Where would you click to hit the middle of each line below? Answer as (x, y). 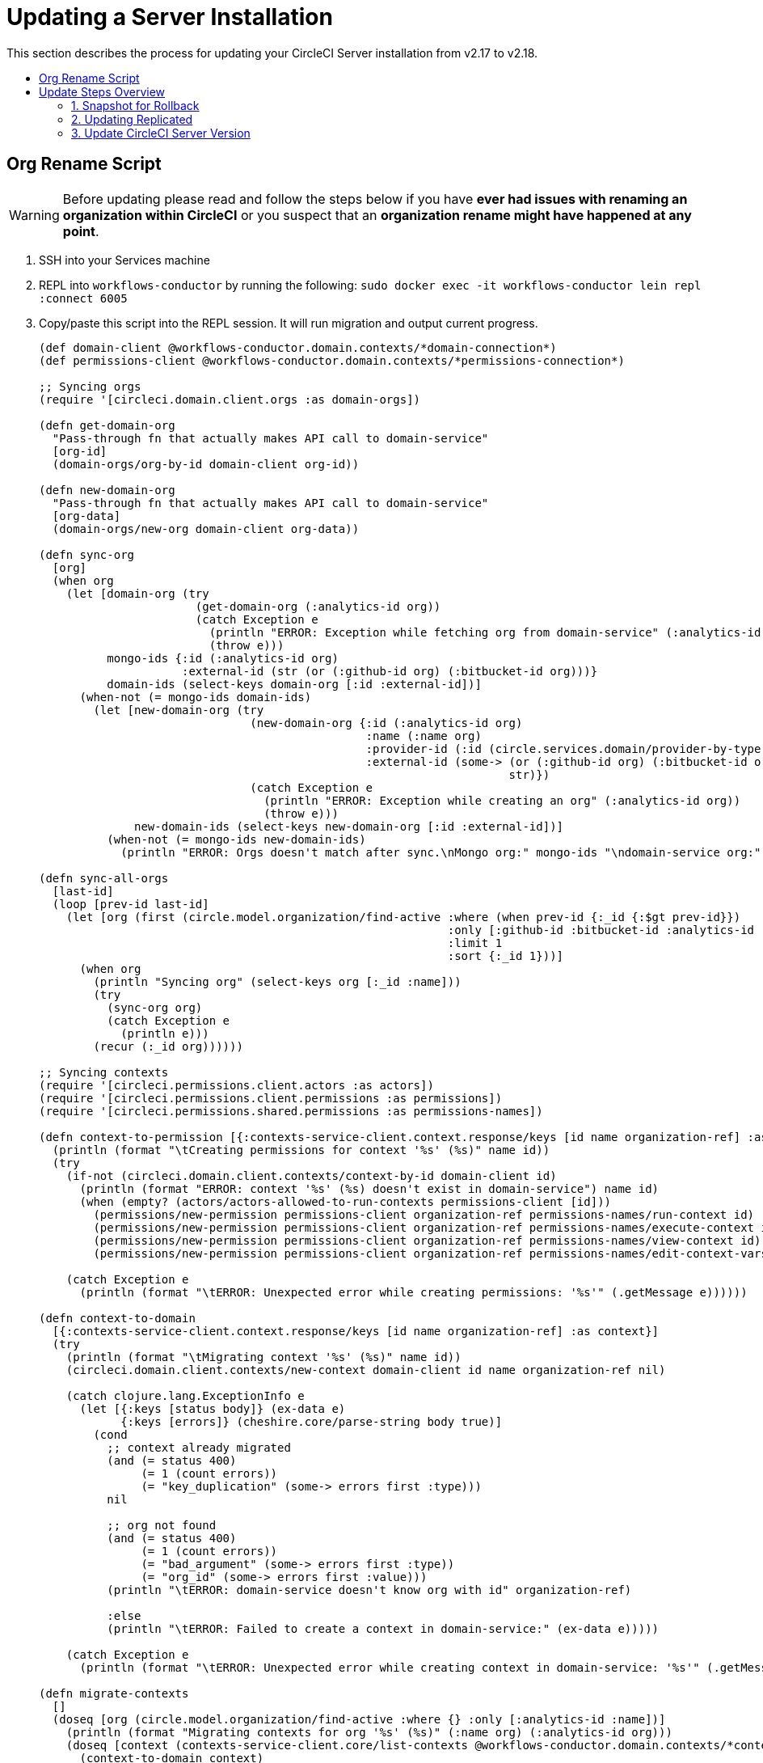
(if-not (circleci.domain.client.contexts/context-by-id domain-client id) (311, 1175)
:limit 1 (475, 943)
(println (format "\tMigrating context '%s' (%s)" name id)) (263, 1357)
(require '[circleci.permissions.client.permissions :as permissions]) (271, 1098)
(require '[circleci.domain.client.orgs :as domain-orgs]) (230, 399)
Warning (34, 215)
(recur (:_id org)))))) (168, 1046)
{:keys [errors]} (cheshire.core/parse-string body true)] (312, 1421)
